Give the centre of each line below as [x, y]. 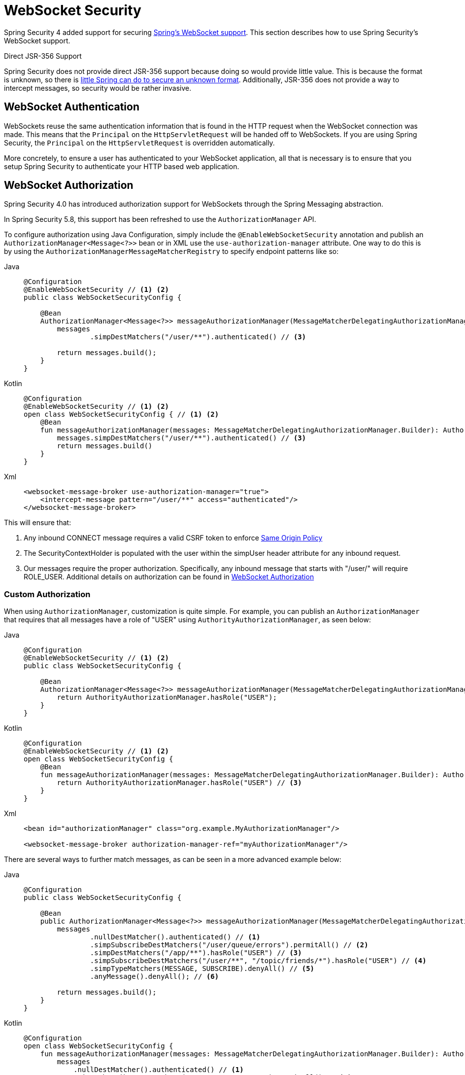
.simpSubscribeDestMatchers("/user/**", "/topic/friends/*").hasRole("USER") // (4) [258, 961]
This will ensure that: [38, 523]
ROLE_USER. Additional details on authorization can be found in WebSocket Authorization [169, 577]
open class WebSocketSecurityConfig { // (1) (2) [121, 414]
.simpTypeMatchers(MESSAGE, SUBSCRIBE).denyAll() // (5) [202, 969]
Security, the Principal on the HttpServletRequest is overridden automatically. [139, 143]
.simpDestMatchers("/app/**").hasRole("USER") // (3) [196, 953]
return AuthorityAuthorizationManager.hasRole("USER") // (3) [179, 783]
